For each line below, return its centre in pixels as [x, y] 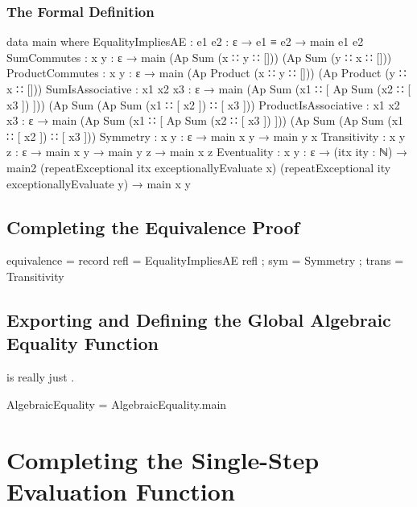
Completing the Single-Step [163, 459]
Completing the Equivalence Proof [153, 227]
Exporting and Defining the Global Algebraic [199, 319]
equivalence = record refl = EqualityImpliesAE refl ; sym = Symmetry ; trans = [205, 260]
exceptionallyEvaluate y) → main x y [99, 183]
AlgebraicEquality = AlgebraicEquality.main [117, 404]
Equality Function [83, 343]
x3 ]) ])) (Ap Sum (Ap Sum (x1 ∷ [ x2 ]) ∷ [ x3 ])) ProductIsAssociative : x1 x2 [203, 104]
